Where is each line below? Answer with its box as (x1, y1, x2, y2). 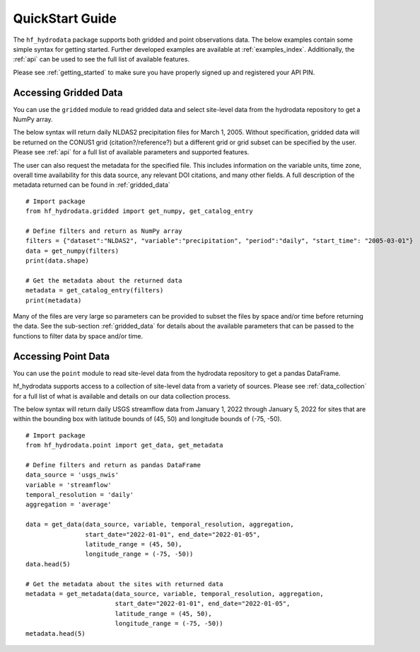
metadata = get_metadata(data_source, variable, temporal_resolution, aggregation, (25, 590, 325, 597)
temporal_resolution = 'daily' (25, 491, 134, 499)
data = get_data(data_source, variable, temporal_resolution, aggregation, (25, 520, 294, 529)
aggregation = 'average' (25, 501, 112, 509)
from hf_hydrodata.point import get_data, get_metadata (25, 441, 223, 450)
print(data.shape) (25, 257, 90, 265)
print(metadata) (25, 296, 82, 304)
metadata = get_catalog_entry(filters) (25, 287, 164, 294)
